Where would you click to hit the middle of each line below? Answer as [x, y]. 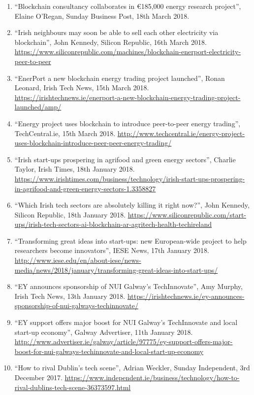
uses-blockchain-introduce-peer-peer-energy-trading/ [93, 143]
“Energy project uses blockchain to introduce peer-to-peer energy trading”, [127, 123]
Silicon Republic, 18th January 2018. [70, 214]
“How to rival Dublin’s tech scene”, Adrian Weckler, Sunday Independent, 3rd [132, 368]
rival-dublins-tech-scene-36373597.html [73, 387]
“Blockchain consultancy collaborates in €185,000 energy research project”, [128, 6]
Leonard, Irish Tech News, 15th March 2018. [82, 88]
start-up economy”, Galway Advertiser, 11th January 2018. [104, 332]
